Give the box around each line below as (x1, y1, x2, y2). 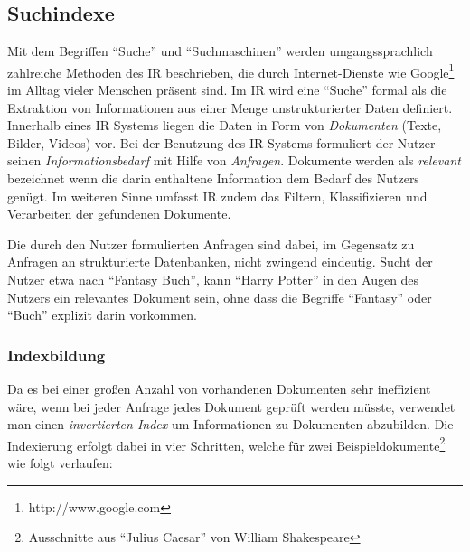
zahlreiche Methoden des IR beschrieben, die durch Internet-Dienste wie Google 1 (7, 60, 455, 81)
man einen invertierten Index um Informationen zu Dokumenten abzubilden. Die (7, 415, 454, 434)
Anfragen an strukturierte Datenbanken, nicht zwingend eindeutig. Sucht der (7, 252, 433, 271)
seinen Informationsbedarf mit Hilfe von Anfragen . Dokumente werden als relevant (7, 151, 461, 170)
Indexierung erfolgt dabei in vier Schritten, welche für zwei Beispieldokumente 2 (7, 433, 446, 454)
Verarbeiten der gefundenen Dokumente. (7, 204, 231, 223)
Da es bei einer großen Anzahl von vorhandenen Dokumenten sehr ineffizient (7, 379, 431, 398)
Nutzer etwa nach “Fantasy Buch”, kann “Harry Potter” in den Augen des (7, 269, 419, 288)
